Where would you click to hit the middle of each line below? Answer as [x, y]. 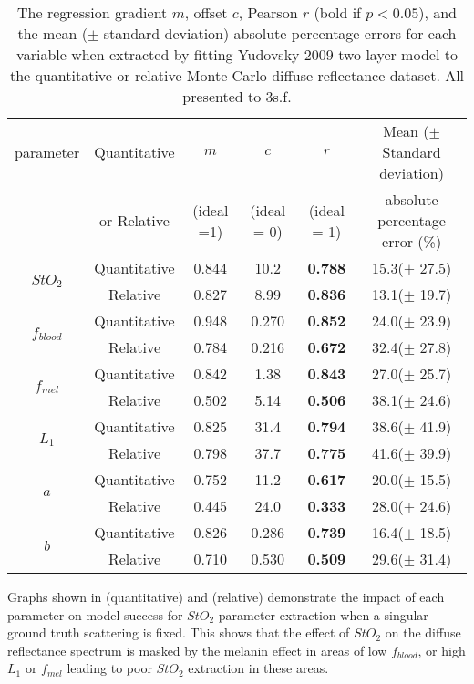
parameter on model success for [95, 614]
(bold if [338, 12]
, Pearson [268, 12]
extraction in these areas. [258, 668]
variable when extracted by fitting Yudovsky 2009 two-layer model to [237, 54]
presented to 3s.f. [237, 96]
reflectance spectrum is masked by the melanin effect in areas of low [197, 650]
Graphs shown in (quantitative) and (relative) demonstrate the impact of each [226, 596]
